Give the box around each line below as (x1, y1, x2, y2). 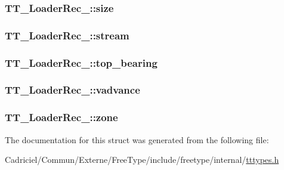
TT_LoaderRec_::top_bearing (5, 55, 158, 70)
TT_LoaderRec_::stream (5, 27, 129, 42)
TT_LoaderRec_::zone (5, 110, 118, 125)
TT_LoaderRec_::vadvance (5, 82, 140, 97)
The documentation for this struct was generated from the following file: (5, 133, 269, 146)
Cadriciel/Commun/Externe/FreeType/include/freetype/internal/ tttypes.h (5, 153, 279, 166)
